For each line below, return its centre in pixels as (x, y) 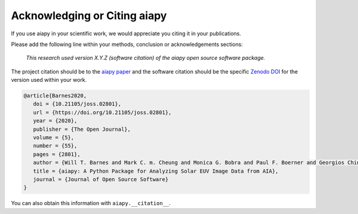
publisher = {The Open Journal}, (82, 129)
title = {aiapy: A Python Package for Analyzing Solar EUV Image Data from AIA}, (156, 171)
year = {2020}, (55, 121)
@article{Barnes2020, (55, 96)
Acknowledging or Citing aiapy (89, 16)
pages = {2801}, (57, 154)
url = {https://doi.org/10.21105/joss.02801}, (102, 112)
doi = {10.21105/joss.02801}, (77, 104)
